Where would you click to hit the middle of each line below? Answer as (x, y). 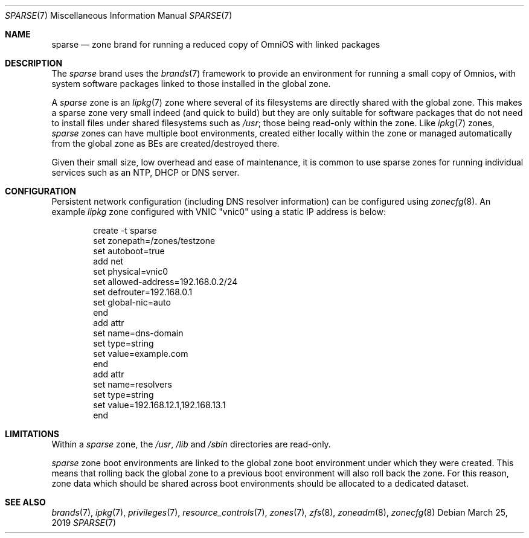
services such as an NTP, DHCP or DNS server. (146, 172)
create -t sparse (125, 230)
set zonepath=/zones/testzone (154, 241)
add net (108, 261)
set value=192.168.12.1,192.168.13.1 (159, 405)
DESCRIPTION (34, 63)
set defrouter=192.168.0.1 (143, 292)
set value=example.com (141, 354)
